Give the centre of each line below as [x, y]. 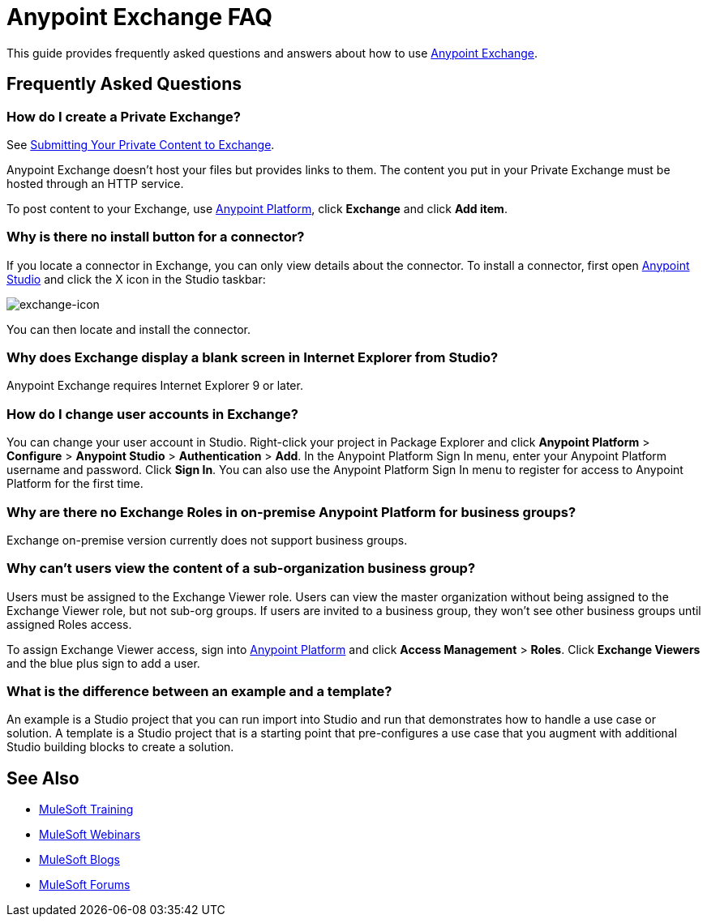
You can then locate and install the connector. [129, 329]
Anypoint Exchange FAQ [140, 17]
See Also [43, 778]
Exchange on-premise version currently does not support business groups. [207, 540]
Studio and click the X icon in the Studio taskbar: [136, 279]
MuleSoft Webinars [90, 835]
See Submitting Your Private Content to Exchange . [141, 144]
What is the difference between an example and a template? [199, 692]
